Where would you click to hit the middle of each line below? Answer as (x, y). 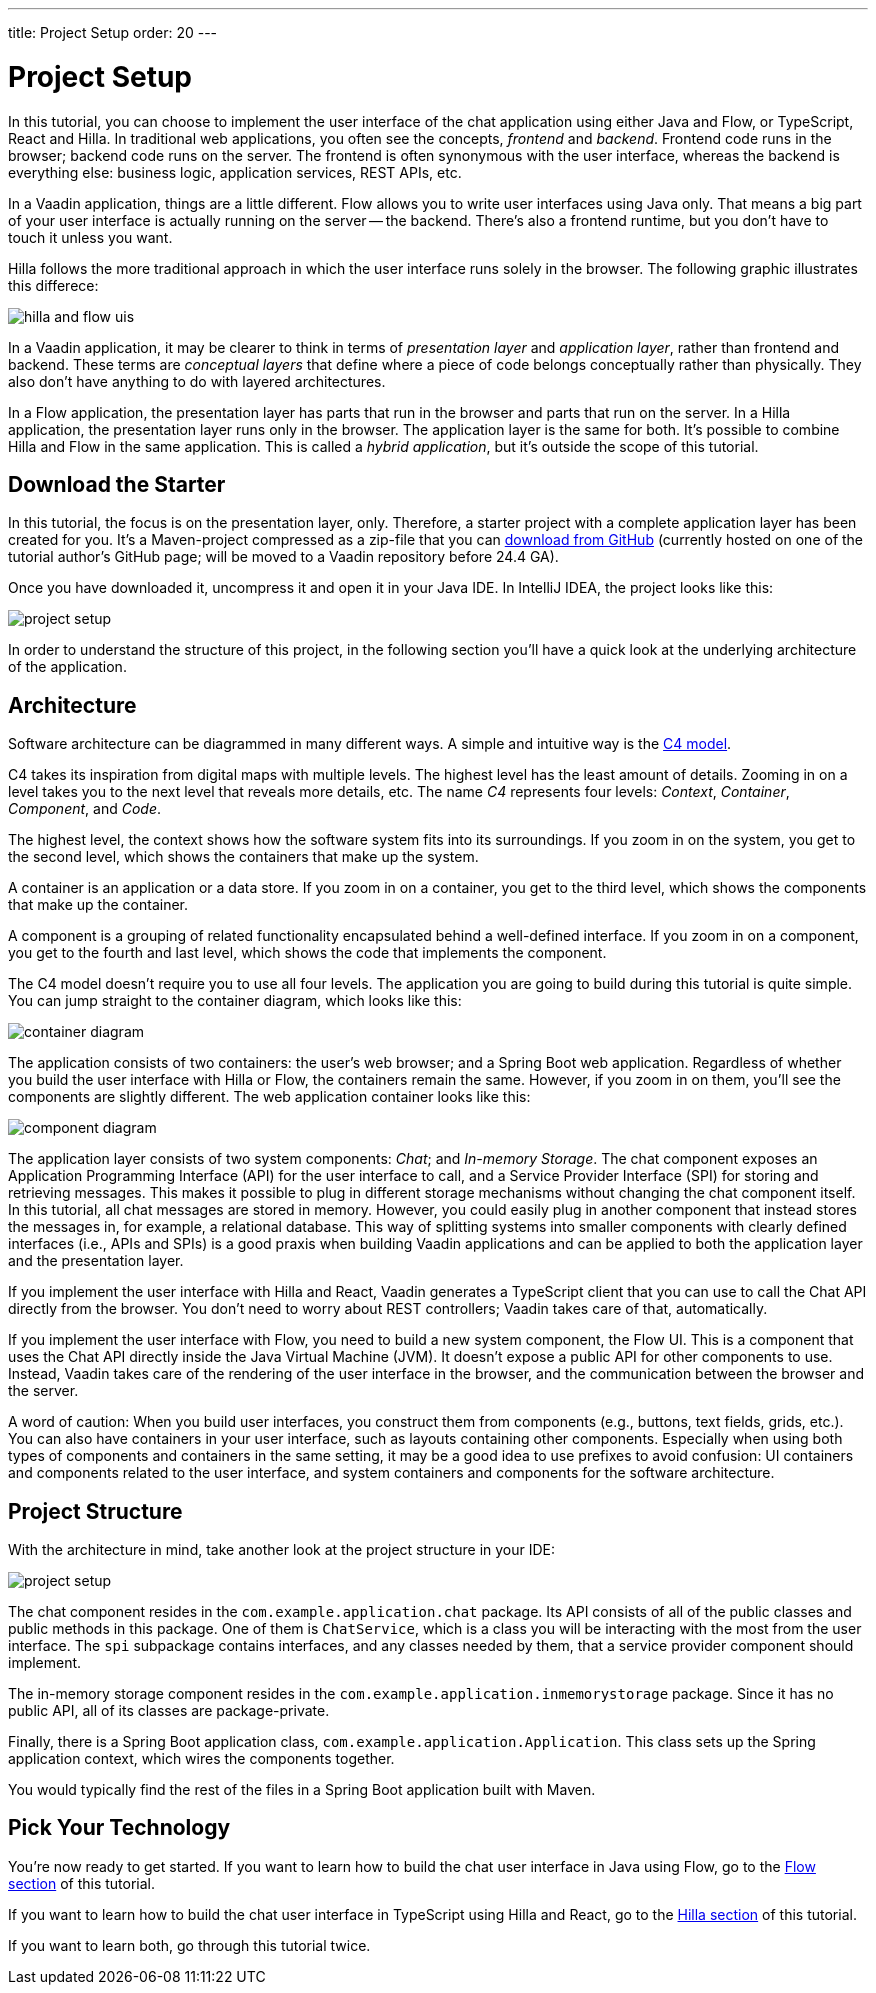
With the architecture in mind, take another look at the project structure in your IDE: (282, 1550)
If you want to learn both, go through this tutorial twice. (189, 1945)
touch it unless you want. (90, 237)
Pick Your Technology (119, 1828)
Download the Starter (117, 484)
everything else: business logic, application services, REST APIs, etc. (235, 172)
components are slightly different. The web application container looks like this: (269, 1097)
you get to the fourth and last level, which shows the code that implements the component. (307, 953)
